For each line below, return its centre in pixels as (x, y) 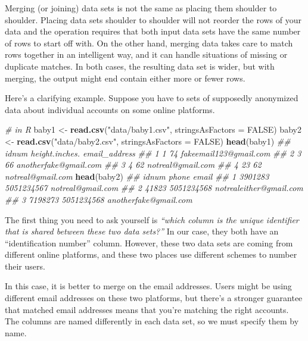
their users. (25, 266)
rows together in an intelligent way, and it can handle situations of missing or (146, 54)
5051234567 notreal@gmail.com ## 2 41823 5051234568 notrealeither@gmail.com (154, 188)
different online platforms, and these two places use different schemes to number (151, 254)
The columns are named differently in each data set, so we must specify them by (152, 321)
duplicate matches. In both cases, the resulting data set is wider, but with (140, 66)
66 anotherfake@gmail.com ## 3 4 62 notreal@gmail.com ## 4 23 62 (133, 165)
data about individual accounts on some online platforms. (110, 109)
